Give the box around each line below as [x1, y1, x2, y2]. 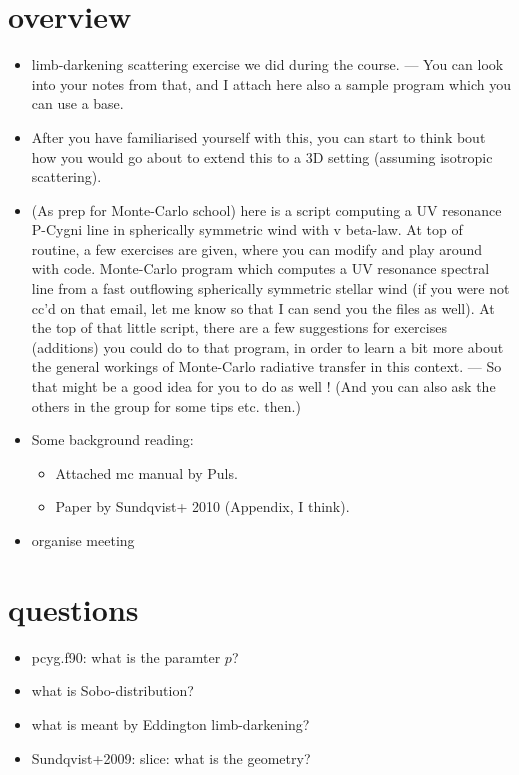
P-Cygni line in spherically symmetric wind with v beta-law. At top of [31, 219, 463, 240]
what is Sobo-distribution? [31, 680, 194, 701]
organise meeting [31, 530, 135, 550]
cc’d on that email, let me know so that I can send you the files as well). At [31, 297, 495, 318]
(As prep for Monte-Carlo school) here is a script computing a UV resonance [31, 199, 502, 220]
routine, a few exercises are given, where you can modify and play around [31, 238, 483, 259]
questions [8, 588, 139, 629]
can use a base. [31, 93, 124, 114]
